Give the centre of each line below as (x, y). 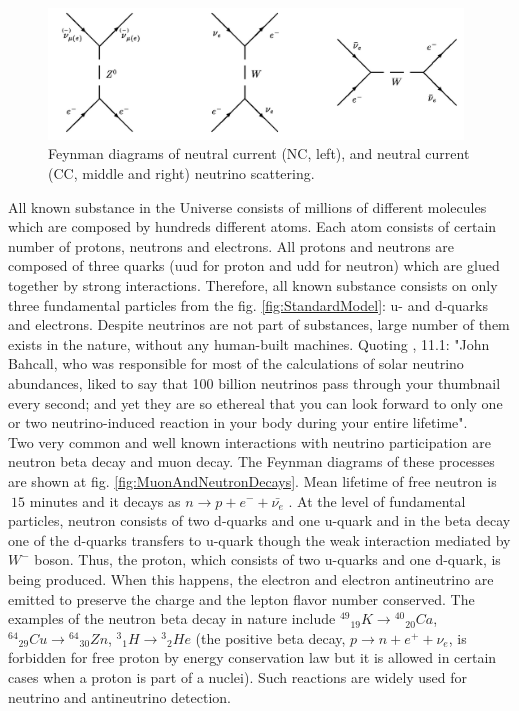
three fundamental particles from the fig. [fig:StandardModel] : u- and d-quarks (248, 304)
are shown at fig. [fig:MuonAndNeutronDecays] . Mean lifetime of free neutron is (252, 480)
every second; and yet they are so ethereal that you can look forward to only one (255, 402)
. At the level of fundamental (377, 500)
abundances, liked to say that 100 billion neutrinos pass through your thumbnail (254, 383)
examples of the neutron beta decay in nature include (172, 618)
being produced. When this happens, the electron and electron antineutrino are (251, 578)
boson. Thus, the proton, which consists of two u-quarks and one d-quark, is (267, 559)
